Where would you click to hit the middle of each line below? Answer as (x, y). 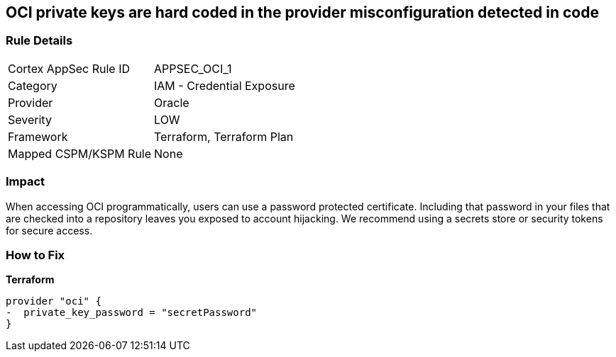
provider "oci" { (54, 301)
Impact (26, 182)
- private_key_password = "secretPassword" (132, 313)
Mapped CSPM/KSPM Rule (80, 153)
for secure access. (49, 230)
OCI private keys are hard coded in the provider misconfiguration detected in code (302, 12)
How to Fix (35, 255)
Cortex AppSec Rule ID (69, 68)
